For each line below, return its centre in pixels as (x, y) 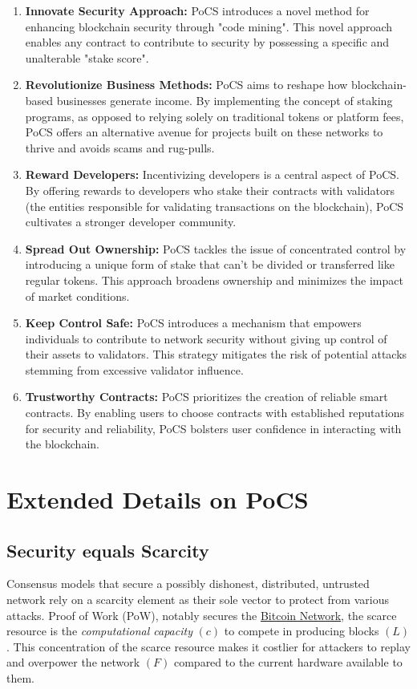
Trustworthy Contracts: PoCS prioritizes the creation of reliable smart (206, 397)
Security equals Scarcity (108, 550)
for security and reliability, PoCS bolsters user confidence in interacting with (213, 428)
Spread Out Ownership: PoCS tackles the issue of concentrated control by (216, 248)
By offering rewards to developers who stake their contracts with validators (210, 190)
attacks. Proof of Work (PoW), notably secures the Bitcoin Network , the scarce (202, 615)
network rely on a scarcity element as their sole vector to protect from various (198, 600)
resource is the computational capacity (99, 631)
